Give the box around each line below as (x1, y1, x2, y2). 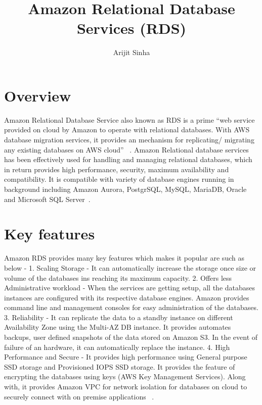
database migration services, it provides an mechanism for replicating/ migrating (4, 134, 254, 145)
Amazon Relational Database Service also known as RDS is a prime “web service (4, 114, 255, 125)
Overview (4, 85, 71, 106)
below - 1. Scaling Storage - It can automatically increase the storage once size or (4, 262, 256, 273)
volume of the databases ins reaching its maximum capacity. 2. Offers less (4, 272, 232, 283)
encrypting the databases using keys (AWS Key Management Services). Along (4, 371, 246, 382)
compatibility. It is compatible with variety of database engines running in (4, 174, 234, 184)
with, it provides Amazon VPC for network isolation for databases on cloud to (4, 381, 247, 392)
